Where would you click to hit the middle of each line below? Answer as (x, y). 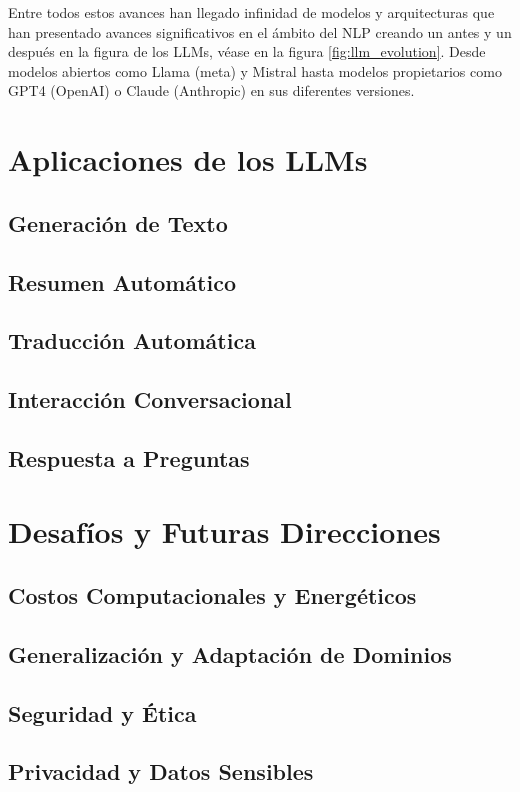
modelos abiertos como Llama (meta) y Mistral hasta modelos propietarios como (255, 70)
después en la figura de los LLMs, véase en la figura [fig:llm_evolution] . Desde (247, 51)
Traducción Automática (132, 340)
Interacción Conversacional (150, 399)
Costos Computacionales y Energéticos (212, 595)
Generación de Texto (118, 222)
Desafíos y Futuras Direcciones (224, 531)
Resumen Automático (122, 281)
